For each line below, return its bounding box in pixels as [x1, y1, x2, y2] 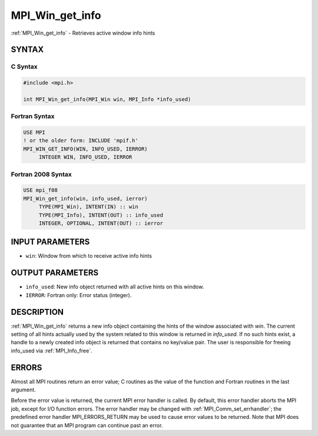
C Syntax [11, 62, 38, 71]
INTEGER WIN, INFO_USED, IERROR [38, 154, 132, 161]
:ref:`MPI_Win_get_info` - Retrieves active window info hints [11, 29, 155, 36]
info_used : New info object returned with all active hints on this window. [25, 283, 204, 291]
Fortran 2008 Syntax [11, 170, 72, 178]
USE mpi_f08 [23, 187, 58, 194]
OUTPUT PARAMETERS [11, 268, 99, 278]
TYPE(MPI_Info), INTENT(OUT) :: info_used [38, 212, 163, 218]
